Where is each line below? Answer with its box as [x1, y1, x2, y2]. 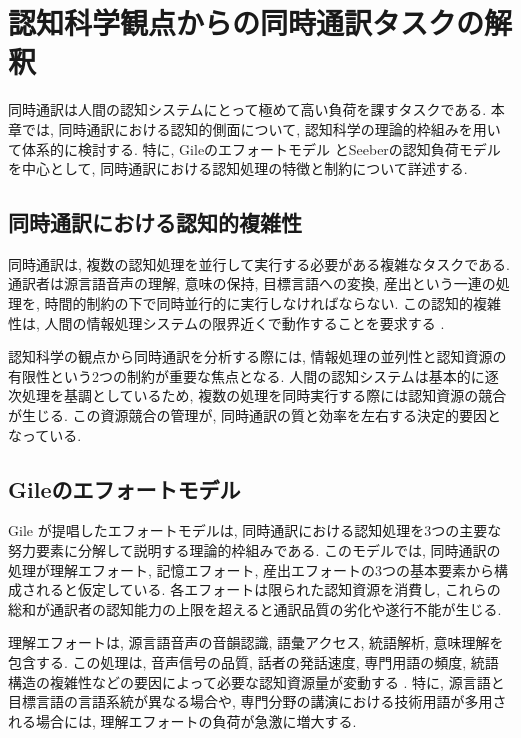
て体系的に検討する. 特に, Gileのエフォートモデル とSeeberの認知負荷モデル [8, 138, 501, 159]
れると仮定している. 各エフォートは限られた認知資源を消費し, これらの [35, 579, 501, 600]
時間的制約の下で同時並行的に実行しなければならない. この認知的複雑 [44, 293, 502, 314]
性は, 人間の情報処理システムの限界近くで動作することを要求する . [8, 312, 445, 333]
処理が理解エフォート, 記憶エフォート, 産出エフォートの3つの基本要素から [8, 559, 495, 580]
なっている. [8, 424, 82, 445]
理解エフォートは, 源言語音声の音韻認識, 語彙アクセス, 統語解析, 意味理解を [8, 632, 504, 653]
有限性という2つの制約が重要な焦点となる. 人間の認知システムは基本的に [8, 365, 485, 386]
